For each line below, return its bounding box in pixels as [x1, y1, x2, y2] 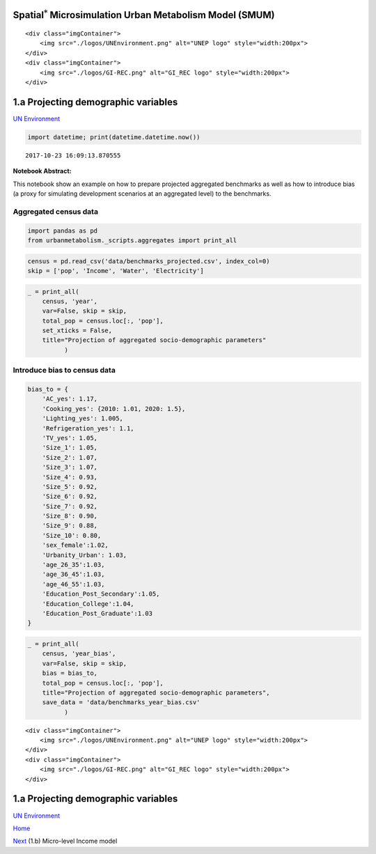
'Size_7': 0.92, [42, 502, 97, 510]
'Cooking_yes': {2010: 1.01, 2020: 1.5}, [42, 405, 186, 412]
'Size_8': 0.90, [42, 512, 97, 520]
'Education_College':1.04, [42, 600, 135, 607]
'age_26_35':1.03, [42, 561, 105, 569]
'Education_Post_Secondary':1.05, [42, 590, 160, 598]
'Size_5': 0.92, [42, 483, 97, 490]
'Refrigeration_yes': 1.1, [42, 424, 135, 432]
